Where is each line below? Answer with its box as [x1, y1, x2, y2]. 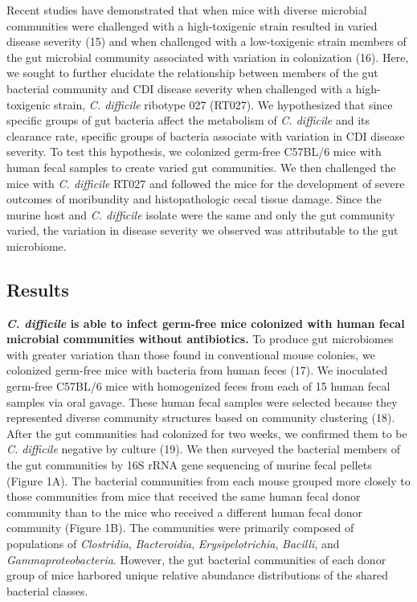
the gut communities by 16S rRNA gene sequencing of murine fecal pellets [6, 457, 372, 473]
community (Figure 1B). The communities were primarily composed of [6, 519, 354, 536]
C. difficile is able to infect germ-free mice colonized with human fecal [6, 314, 405, 331]
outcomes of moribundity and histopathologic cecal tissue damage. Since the [6, 190, 382, 207]
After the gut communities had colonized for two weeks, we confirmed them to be [6, 424, 407, 441]
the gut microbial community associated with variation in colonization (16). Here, [6, 48, 409, 65]
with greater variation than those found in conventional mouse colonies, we [6, 346, 375, 362]
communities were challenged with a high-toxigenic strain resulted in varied [6, 17, 378, 34]
